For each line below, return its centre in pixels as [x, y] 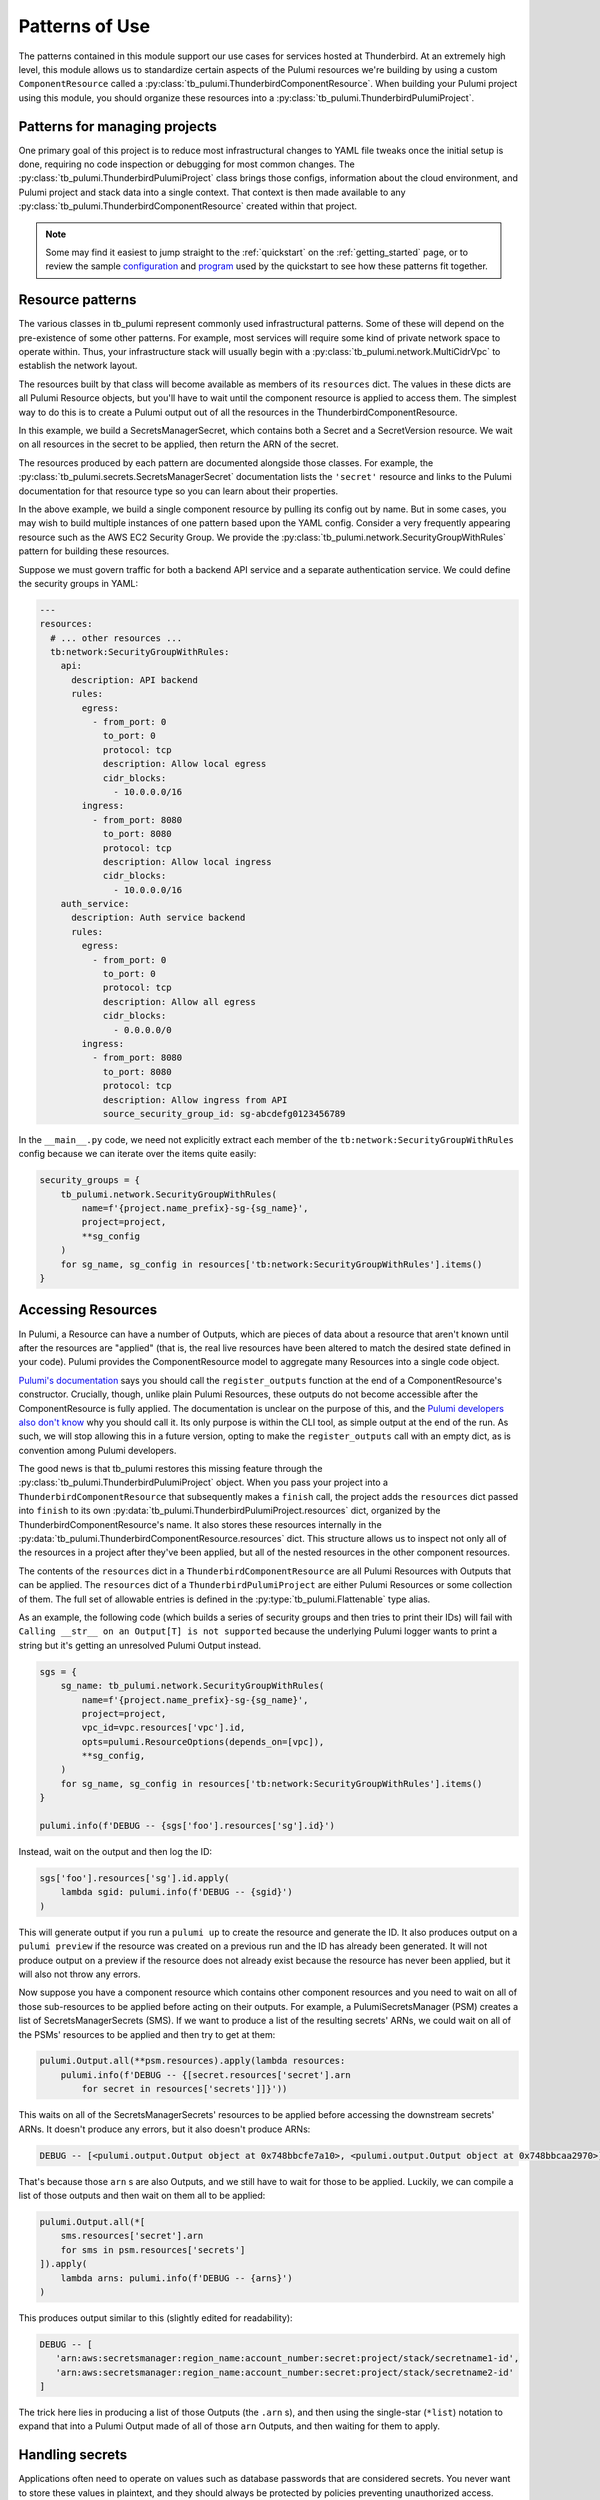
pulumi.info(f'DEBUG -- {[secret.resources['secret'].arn [205, 2074]
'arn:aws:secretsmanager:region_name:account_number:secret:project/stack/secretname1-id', [287, 2358]
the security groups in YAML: [78, 583]
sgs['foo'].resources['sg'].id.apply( [134, 1878]
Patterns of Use [84, 26]
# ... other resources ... [116, 638]
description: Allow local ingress [187, 861]
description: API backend [135, 679]
